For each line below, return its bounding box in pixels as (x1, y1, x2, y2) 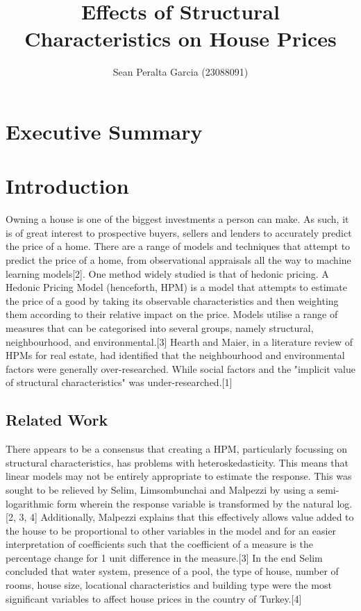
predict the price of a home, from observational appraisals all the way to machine (6, 253, 351, 267)
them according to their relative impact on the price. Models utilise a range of (6, 307, 338, 321)
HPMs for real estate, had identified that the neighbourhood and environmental (6, 348, 345, 362)
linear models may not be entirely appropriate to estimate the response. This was (6, 469, 352, 483)
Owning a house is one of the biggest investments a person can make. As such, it (6, 212, 349, 226)
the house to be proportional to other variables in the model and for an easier (6, 523, 337, 537)
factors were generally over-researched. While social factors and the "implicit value (6, 361, 355, 376)
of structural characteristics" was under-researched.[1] (6, 375, 233, 390)
